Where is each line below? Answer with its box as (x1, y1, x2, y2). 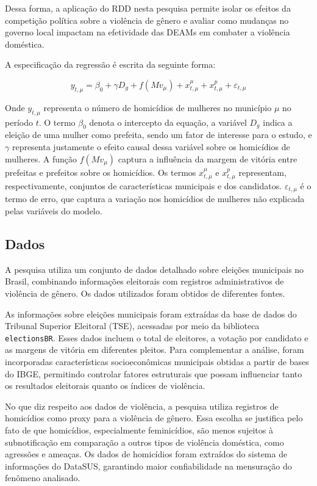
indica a (263, 115, 293, 128)
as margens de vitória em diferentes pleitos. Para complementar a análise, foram (5, 343, 304, 356)
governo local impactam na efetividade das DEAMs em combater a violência (5, 26, 290, 38)
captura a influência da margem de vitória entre (118, 152, 297, 165)
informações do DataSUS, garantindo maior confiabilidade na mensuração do (5, 459, 292, 472)
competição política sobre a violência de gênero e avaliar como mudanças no (5, 13, 289, 26)
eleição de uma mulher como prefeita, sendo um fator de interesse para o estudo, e (5, 128, 312, 141)
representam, (238, 165, 287, 178)
